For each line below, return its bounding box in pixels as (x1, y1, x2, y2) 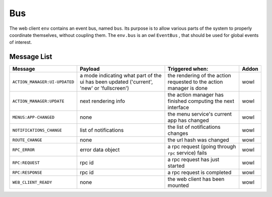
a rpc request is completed (167, 169, 232, 176)
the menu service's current (167, 111, 232, 118)
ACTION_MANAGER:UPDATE (12, 98, 65, 104)
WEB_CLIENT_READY (12, 179, 52, 185)
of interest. (9, 39, 32, 45)
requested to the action (167, 78, 223, 85)
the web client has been (167, 176, 225, 183)
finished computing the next (167, 97, 234, 105)
